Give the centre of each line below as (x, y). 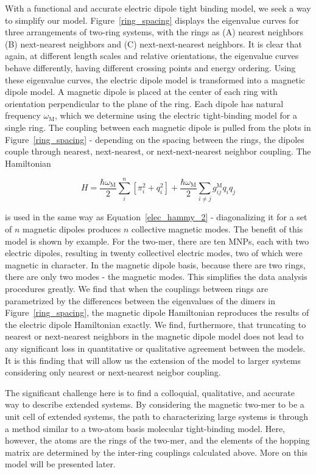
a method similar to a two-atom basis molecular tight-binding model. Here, (145, 428)
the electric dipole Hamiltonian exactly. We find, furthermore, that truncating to (156, 324)
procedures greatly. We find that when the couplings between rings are (137, 288)
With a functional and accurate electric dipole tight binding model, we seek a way (158, 8)
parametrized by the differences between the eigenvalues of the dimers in (140, 300)
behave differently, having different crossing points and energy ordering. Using (150, 67)
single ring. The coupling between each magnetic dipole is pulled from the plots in (158, 127)
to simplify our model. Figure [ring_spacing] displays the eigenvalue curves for (152, 20)
